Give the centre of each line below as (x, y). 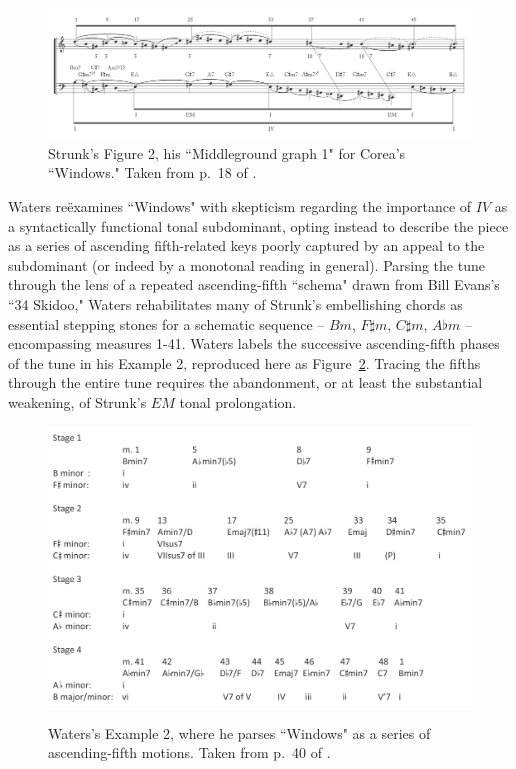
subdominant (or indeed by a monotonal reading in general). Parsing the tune (246, 264)
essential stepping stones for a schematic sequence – (166, 323)
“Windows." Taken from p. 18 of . (152, 172)
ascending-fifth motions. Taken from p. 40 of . (189, 752)
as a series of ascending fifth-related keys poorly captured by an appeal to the (246, 245)
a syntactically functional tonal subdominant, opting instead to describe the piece (258, 225)
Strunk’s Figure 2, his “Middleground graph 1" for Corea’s (227, 152)
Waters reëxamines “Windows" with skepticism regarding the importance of (240, 206)
